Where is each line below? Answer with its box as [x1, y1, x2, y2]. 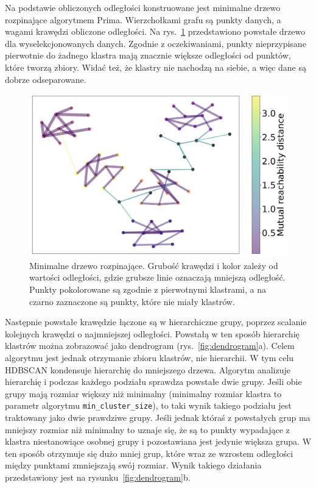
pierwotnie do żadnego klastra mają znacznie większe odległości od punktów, [5, 49, 291, 62]
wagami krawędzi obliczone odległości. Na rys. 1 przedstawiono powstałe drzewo [5, 25, 306, 38]
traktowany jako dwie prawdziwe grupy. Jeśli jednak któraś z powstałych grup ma [5, 411, 311, 423]
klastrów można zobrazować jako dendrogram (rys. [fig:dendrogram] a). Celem [5, 339, 295, 352]
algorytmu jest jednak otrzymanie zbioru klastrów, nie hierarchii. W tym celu [5, 351, 294, 364]
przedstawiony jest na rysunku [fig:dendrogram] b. [5, 470, 191, 483]
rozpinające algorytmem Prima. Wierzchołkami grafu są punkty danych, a [5, 13, 281, 26]
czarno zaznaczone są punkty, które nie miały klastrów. [29, 295, 235, 307]
